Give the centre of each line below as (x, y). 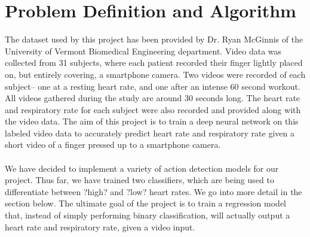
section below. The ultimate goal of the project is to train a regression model (145, 203)
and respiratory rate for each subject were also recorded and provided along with (153, 109)
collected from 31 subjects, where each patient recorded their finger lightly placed (154, 63)
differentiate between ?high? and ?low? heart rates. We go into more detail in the (154, 191)
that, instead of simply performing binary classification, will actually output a (148, 215)
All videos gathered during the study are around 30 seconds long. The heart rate (153, 98)
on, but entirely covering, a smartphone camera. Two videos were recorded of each (155, 74)
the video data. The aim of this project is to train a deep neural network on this (152, 121)
